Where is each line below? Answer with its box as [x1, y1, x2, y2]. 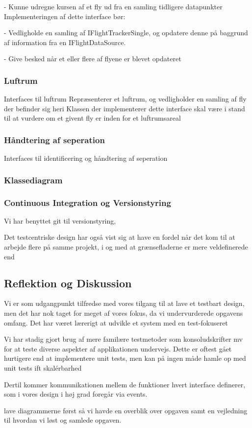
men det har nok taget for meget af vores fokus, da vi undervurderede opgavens [4, 308, 243, 318]
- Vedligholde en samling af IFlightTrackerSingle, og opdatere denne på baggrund [4, 27, 248, 38]
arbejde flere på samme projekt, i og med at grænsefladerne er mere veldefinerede [4, 242, 248, 252]
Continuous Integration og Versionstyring [4, 196, 171, 208]
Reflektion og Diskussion [4, 275, 132, 290]
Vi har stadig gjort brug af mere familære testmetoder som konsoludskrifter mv [4, 334, 243, 344]
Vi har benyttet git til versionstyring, [4, 215, 116, 226]
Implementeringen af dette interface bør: [4, 11, 126, 21]
